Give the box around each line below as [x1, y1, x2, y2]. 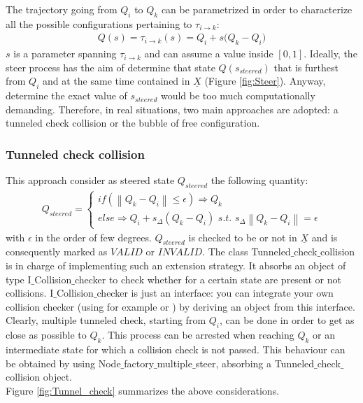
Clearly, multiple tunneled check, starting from [6, 313, 206, 327]
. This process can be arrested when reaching [101, 327, 294, 342]
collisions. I [6, 285, 54, 300]
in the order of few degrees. [35, 229, 152, 244]
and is [311, 229, 338, 244]
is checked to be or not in [188, 229, 297, 244]
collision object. [6, 369, 72, 384]
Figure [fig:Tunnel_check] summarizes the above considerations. [6, 383, 280, 397]
